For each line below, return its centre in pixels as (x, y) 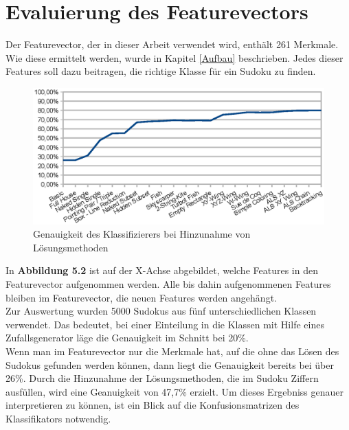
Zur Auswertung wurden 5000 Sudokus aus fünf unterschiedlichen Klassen (161, 311)
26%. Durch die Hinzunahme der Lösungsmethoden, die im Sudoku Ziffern (162, 378)
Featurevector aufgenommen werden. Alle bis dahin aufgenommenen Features (168, 284)
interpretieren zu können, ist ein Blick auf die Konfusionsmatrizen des (153, 405)
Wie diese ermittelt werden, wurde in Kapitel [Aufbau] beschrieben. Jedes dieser (174, 57)
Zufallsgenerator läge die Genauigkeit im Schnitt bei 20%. (127, 338)
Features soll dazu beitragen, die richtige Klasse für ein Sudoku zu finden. (161, 71)
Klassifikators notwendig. (58, 418)
